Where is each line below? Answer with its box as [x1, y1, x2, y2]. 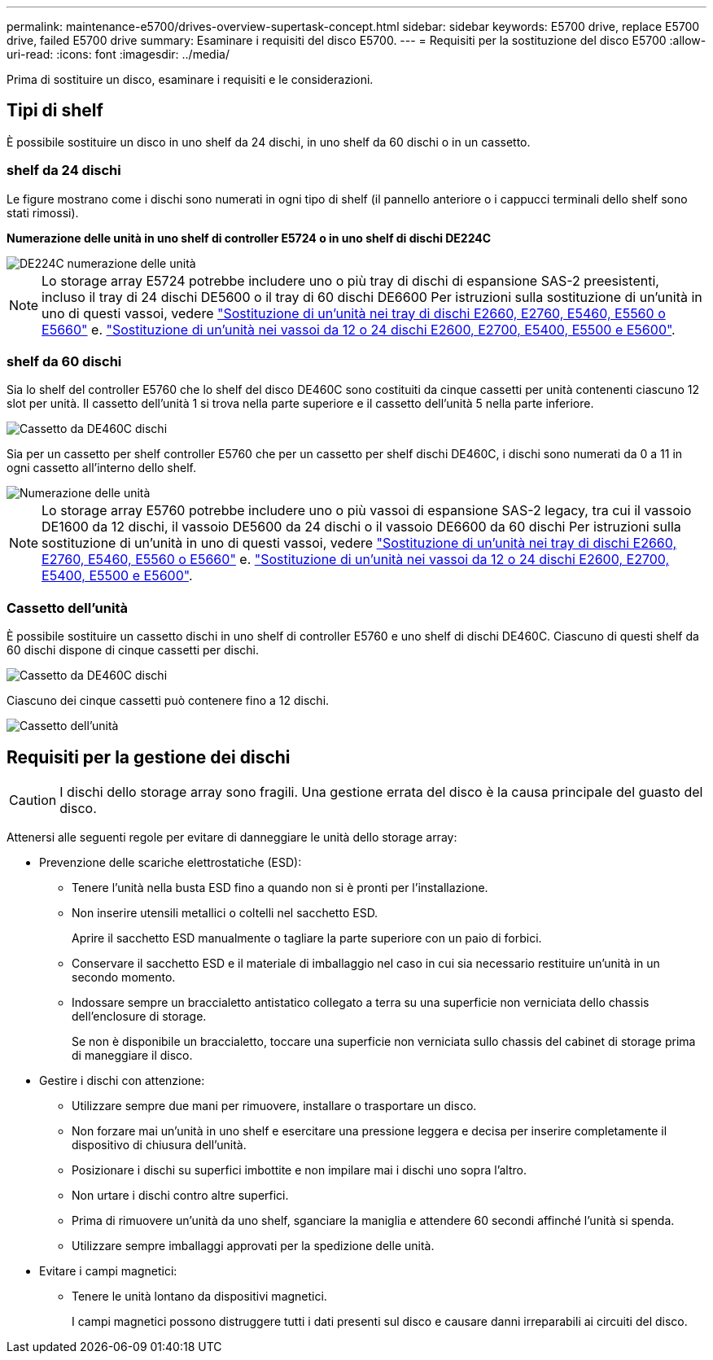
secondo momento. [72, 969, 176, 984]
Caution [9, 791, 57, 808]
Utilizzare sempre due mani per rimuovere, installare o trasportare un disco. [72, 1098, 477, 1113]
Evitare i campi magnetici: [39, 1263, 177, 1278]
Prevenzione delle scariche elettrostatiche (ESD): [39, 855, 302, 869]
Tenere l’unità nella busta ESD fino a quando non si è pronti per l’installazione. [72, 880, 488, 894]
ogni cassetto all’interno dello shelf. [7, 461, 197, 475]
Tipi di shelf [7, 100, 103, 121]
